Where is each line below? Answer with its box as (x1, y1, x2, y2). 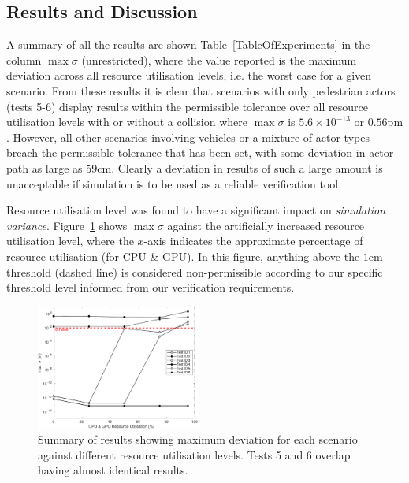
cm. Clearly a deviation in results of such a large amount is (97, 159, 383, 176)
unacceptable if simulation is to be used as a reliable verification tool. (6, 175, 342, 191)
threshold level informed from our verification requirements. (6, 279, 295, 295)
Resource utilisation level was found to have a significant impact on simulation (6, 202, 386, 218)
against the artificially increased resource (167, 217, 365, 233)
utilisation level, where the (6, 232, 134, 249)
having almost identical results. (38, 462, 188, 478)
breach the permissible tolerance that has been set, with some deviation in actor (6, 144, 394, 161)
